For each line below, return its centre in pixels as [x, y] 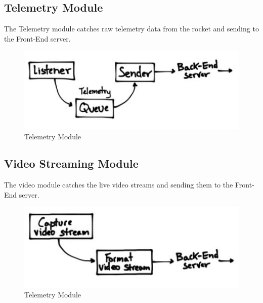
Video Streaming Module [71, 163]
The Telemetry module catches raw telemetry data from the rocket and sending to [131, 29]
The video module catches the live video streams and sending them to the [119, 185]
